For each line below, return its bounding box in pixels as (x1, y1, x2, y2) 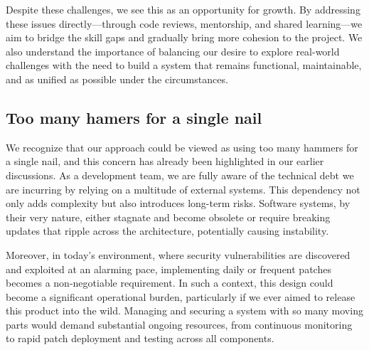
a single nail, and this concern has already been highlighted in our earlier (6, 154, 324, 169)
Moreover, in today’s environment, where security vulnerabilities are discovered (6, 247, 351, 262)
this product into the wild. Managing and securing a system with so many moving (6, 303, 363, 318)
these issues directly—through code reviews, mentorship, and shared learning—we (6, 16, 363, 31)
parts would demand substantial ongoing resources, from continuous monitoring (6, 317, 353, 332)
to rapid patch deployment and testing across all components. (6, 331, 274, 346)
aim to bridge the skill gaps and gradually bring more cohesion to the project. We (6, 30, 363, 45)
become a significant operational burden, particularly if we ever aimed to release (6, 289, 355, 304)
